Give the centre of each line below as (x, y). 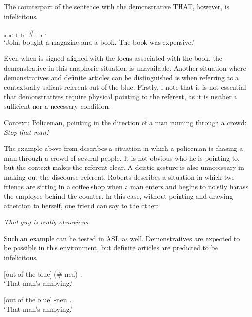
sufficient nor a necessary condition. (57, 106)
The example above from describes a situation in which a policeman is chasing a (124, 148)
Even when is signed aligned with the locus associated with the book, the (113, 58)
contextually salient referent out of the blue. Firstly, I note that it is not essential (125, 87)
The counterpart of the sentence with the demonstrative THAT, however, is (117, 6)
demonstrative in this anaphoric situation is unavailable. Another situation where (125, 67)
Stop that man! (26, 132)
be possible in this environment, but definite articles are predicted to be (111, 248)
